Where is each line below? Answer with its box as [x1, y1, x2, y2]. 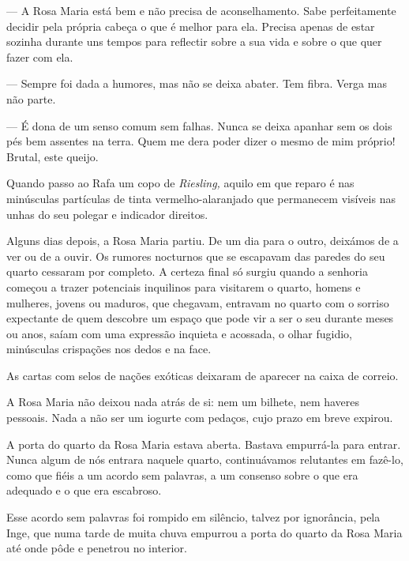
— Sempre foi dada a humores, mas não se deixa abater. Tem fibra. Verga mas [6, 75, 387, 92]
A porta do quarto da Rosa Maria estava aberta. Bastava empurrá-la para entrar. [6, 435, 401, 452]
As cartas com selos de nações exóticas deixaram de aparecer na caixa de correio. [6, 367, 399, 383]
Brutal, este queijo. [6, 148, 99, 164]
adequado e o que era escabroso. [6, 482, 162, 499]
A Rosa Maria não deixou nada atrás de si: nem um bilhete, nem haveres [6, 393, 360, 410]
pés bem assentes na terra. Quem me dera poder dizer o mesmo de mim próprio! [6, 133, 396, 149]
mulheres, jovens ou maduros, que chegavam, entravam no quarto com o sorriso [6, 294, 389, 311]
